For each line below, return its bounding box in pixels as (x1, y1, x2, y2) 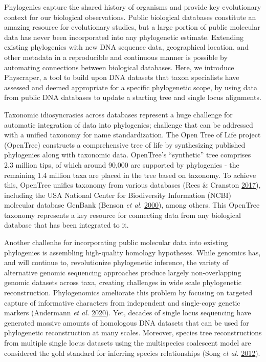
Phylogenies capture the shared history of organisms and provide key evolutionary (4, 2, 261, 12)
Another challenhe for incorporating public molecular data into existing (4, 237, 228, 248)
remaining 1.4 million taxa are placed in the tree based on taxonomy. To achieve (4, 169, 256, 180)
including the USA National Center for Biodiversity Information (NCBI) (4, 189, 231, 200)
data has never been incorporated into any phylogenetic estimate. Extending (4, 31, 243, 42)
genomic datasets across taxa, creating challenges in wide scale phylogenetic (4, 277, 242, 288)
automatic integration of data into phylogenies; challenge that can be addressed (4, 119, 253, 130)
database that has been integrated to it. (4, 219, 129, 230)
